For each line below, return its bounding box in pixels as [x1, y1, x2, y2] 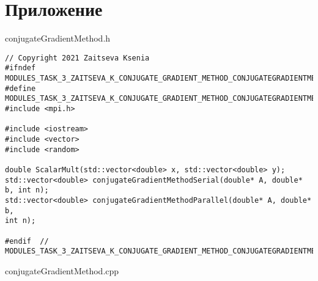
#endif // [5, 236, 49, 246]
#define [5, 84, 36, 93]
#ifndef [5, 64, 36, 73]
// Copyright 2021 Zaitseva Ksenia [5, 53, 150, 62]
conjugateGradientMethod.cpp [5, 264, 119, 277]
